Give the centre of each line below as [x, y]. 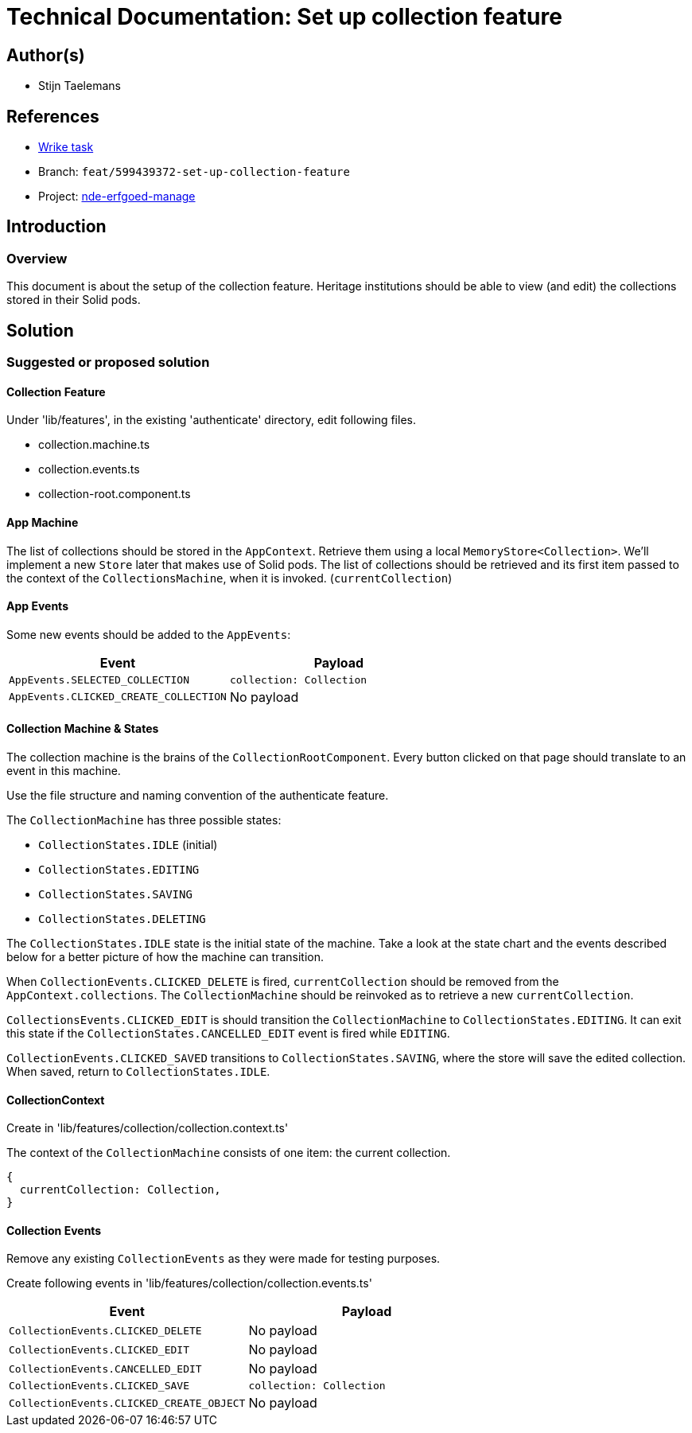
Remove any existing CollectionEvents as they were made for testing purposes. [224, 1259]
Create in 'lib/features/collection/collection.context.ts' [148, 1128]
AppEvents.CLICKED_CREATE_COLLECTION [118, 697]
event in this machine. [64, 770]
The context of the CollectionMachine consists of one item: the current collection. [229, 1153]
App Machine [43, 522]
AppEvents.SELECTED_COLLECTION [99, 680]
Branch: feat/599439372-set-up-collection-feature [194, 172]
